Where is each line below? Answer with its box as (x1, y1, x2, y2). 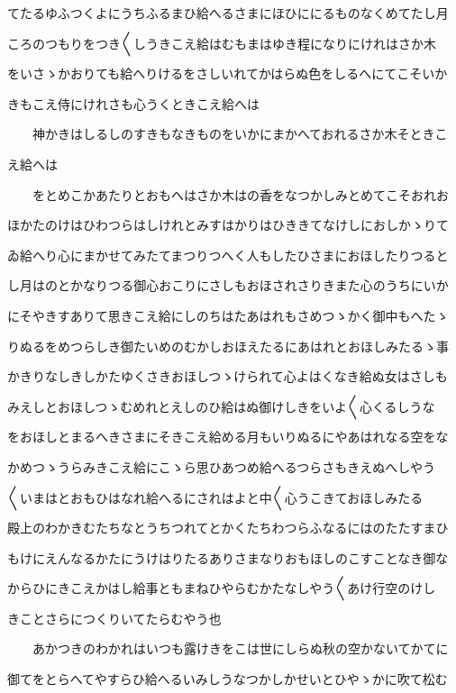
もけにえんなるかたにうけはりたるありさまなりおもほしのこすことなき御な (7, 548, 449, 567)
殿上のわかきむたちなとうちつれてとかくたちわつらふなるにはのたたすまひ (7, 518, 449, 537)
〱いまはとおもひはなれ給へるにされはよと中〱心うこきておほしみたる (7, 488, 424, 506)
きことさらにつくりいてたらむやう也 (7, 608, 222, 627)
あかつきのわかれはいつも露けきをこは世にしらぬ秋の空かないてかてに (32, 639, 449, 658)
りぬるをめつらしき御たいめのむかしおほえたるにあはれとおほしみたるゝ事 (7, 336, 449, 355)
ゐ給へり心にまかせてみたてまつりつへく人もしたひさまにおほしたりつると (7, 245, 449, 264)
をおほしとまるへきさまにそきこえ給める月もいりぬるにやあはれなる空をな (7, 427, 449, 446)
